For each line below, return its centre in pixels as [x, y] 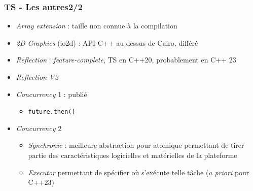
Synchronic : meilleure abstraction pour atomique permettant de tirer [136, 145]
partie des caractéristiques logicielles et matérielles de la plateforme [133, 155]
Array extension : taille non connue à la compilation [97, 26]
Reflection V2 [37, 77]
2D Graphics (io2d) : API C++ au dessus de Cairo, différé [107, 42]
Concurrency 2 [39, 128]
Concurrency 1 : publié [51, 94]
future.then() [52, 112]
